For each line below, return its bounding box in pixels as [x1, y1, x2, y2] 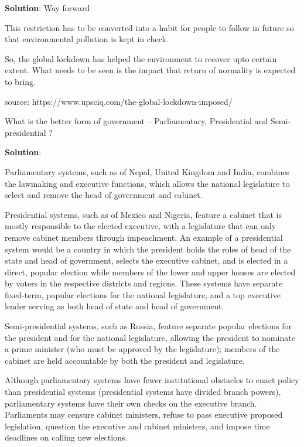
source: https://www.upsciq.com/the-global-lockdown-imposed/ [5, 95, 233, 107]
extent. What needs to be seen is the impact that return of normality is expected [5, 64, 296, 76]
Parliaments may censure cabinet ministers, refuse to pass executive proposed [5, 408, 283, 421]
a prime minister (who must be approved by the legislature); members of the [5, 343, 280, 355]
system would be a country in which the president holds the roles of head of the [5, 243, 291, 255]
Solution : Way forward [5, 2, 90, 13]
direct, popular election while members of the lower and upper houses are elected [5, 265, 296, 278]
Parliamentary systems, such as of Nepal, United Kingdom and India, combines [5, 165, 290, 178]
